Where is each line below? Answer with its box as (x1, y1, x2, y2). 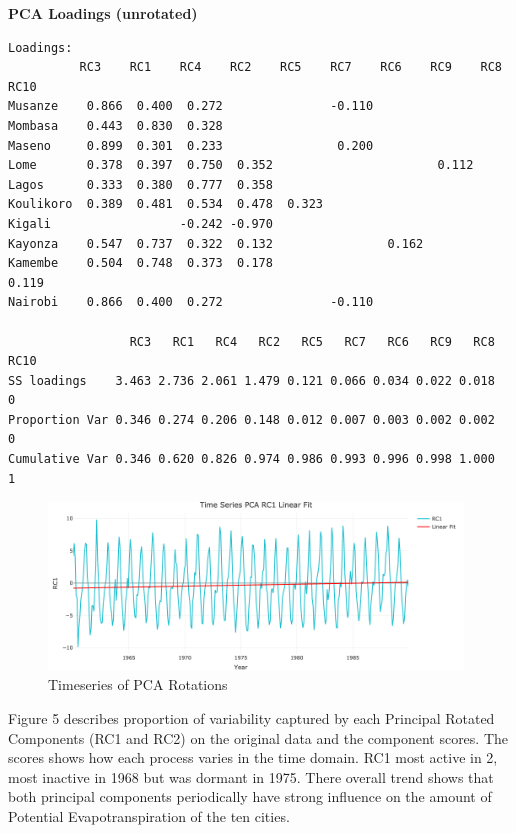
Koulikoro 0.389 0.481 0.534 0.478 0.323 (8, 197, 323, 212)
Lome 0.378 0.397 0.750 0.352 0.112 (8, 158, 474, 173)
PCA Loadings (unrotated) (8, 3, 198, 23)
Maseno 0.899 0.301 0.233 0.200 (8, 138, 374, 153)
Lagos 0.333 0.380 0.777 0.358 (8, 177, 273, 192)
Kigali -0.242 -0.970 (8, 216, 273, 231)
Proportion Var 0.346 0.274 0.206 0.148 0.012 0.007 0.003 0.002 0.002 (8, 412, 495, 427)
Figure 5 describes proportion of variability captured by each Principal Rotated (8, 708, 495, 728)
